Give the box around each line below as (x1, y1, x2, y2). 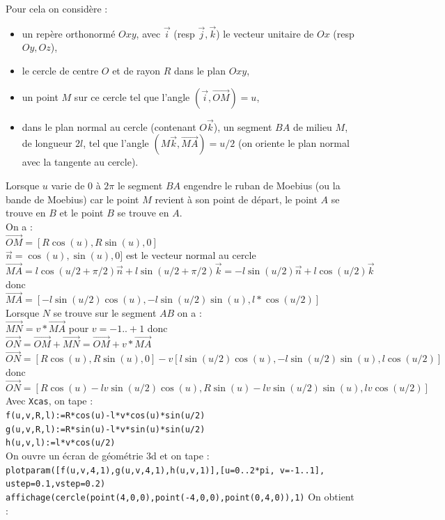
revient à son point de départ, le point (155, 191, 318, 206)
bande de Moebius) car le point (6, 191, 139, 206)
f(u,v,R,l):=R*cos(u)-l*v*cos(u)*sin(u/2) (6, 411, 205, 421)
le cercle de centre (22, 63, 99, 77)
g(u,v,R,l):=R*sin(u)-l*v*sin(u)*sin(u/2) (6, 424, 205, 434)
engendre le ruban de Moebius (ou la (183, 178, 341, 192)
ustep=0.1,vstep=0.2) (6, 479, 106, 489)
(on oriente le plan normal (237, 136, 350, 150)
